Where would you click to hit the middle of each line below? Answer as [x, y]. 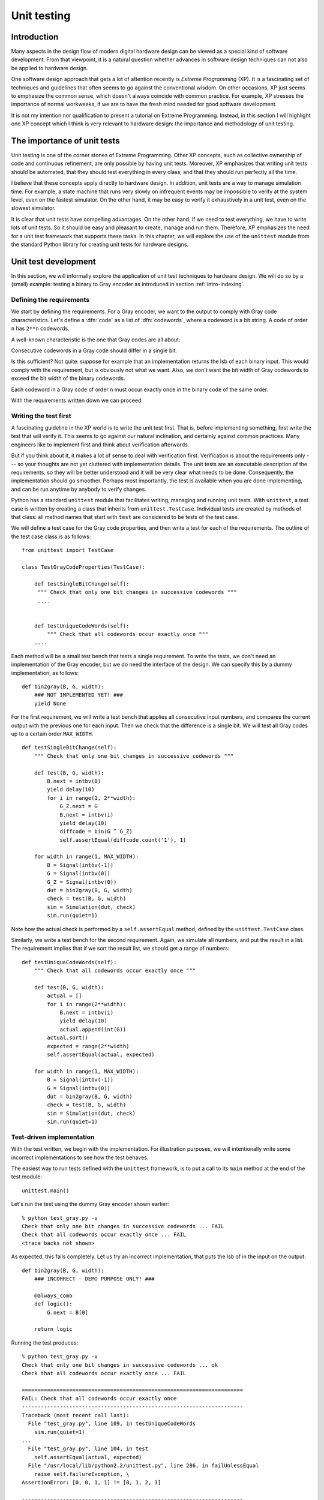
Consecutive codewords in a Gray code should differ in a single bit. [94, 350]
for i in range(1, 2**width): [91, 798]
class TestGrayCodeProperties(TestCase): [83, 567]
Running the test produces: [44, 1342]
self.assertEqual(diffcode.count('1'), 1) [123, 840]
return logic [53, 1329]
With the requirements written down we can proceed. [77, 400]
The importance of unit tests [65, 141]
